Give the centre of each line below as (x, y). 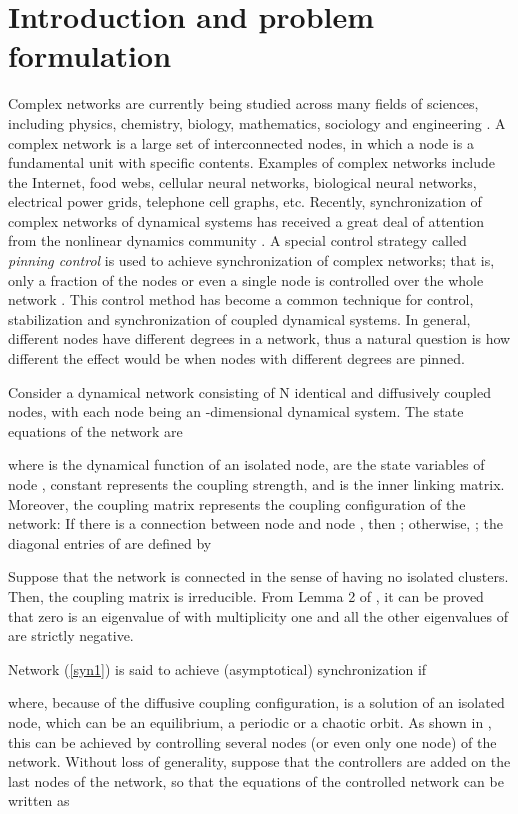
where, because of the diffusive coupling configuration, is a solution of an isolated (256, 702)
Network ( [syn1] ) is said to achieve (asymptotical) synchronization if (217, 668)
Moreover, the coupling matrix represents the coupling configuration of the (237, 503)
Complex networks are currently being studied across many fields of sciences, (243, 103)
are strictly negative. (71, 635)
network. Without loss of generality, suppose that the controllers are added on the (259, 761)
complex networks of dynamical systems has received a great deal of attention (246, 220)
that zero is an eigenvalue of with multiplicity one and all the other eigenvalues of (258, 615)
